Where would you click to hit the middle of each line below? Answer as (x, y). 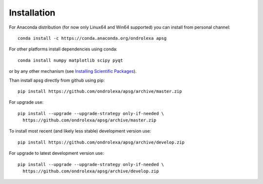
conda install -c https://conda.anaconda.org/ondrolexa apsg (92, 38)
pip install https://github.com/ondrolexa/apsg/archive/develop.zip (101, 142)
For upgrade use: (26, 102)
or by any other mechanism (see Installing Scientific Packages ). (73, 71)
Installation (32, 13)
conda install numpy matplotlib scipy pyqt (70, 60)
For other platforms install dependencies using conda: (63, 49)
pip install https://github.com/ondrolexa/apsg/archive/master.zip (100, 91)
